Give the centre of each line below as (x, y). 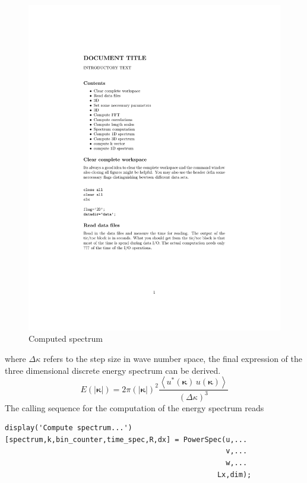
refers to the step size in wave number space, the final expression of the (173, 359)
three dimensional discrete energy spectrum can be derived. (113, 370)
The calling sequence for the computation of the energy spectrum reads (134, 407)
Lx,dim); (234, 474)
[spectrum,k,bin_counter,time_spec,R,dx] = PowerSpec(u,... (126, 439)
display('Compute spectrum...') (69, 428)
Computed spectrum (66, 339)
